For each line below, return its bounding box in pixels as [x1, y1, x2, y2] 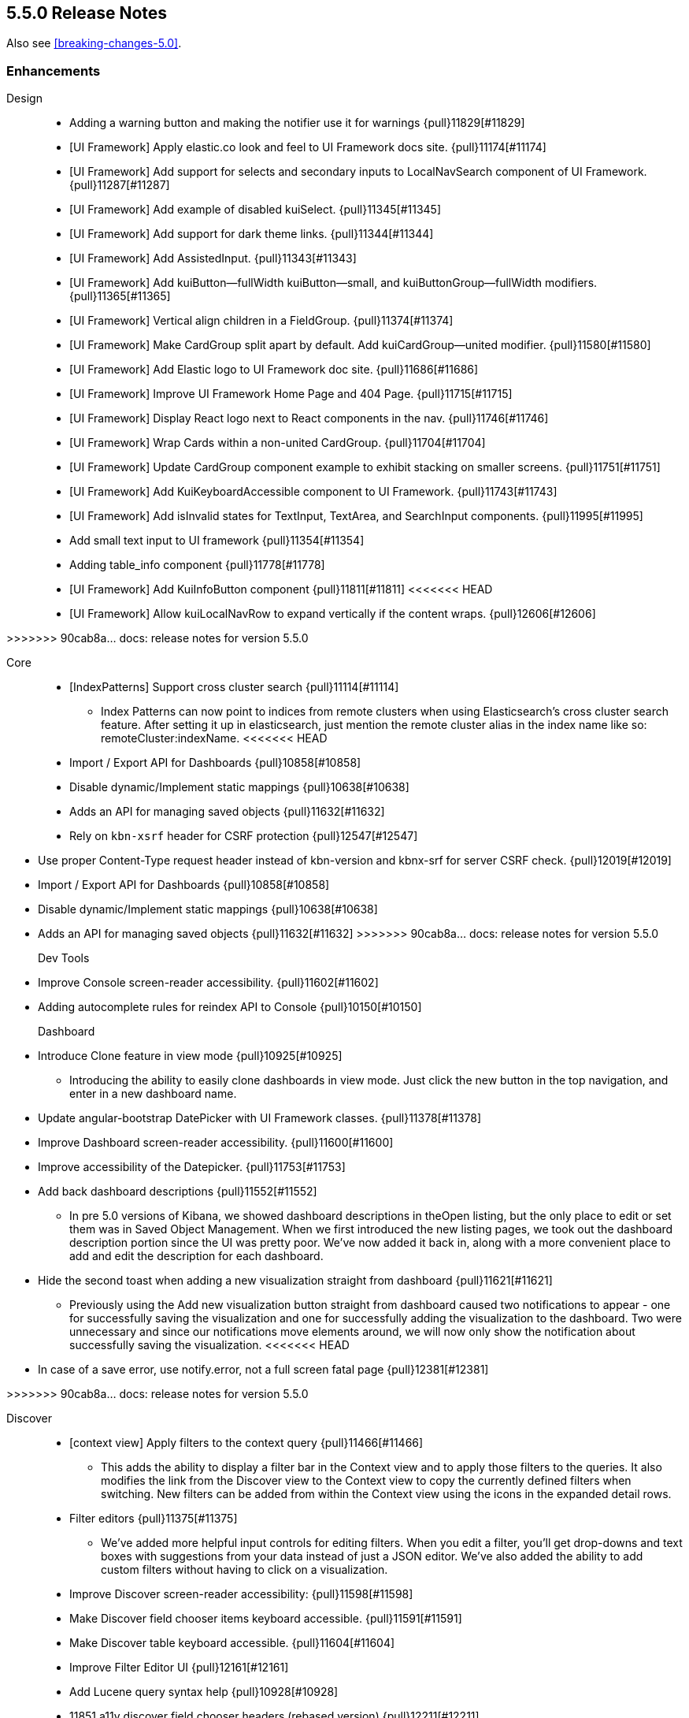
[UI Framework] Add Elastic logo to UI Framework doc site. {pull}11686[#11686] [69, 363, 479, 377]
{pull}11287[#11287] [69, 178, 170, 192]
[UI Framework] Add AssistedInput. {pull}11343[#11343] [69, 251, 357, 266]
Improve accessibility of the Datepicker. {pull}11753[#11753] [38, 1160, 346, 1174]
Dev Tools [38, 951, 90, 965]
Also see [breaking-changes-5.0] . [6, 36, 182, 50]
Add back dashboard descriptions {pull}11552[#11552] [38, 1184, 317, 1199]
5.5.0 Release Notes [6, 3, 168, 23]
